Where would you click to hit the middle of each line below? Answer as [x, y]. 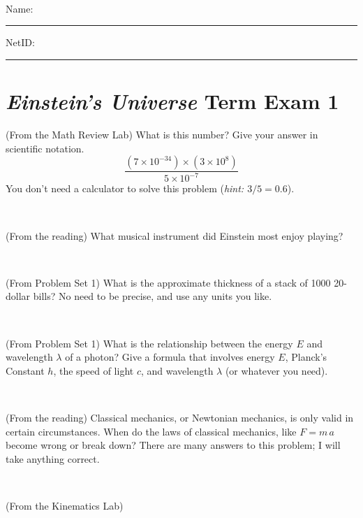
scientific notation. [45, 148]
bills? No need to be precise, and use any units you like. [153, 296]
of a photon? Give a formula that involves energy [170, 357]
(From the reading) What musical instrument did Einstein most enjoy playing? [175, 235]
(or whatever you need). [276, 370]
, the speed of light [94, 370]
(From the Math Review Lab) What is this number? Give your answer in [162, 134]
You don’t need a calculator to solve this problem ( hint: [125, 188]
